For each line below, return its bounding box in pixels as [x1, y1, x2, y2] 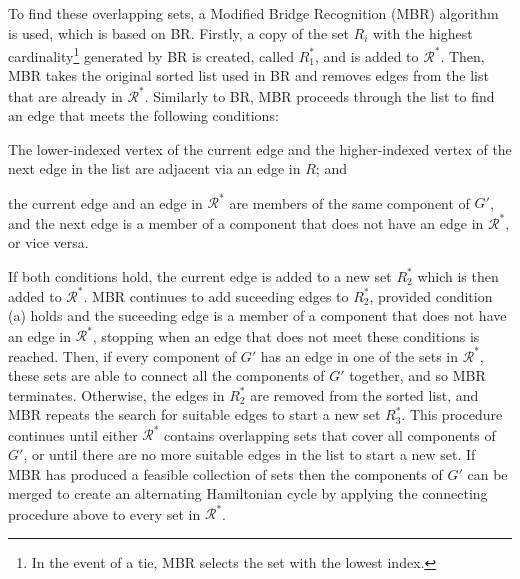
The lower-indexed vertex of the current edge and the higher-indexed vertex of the [8, 138, 512, 159]
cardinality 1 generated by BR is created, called [8, 43, 295, 66]
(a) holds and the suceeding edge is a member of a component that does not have [8, 305, 507, 326]
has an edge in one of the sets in [260, 345, 459, 366]
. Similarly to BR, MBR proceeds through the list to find [144, 85, 495, 106]
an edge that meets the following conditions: [8, 105, 279, 126]
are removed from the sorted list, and [250, 384, 479, 405]
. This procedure [401, 404, 503, 425]
